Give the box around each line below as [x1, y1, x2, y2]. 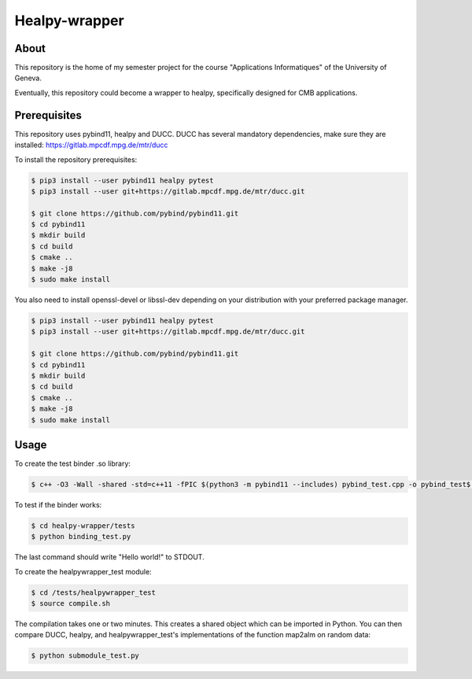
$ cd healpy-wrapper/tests [31, 521, 135, 530]
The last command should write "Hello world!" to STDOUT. [14, 552, 205, 562]
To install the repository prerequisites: [14, 154, 138, 164]
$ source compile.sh [31, 599, 110, 608]
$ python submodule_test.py [31, 651, 139, 660]
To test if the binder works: [14, 500, 102, 509]
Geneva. [14, 73, 42, 83]
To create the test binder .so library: [14, 459, 131, 468]
